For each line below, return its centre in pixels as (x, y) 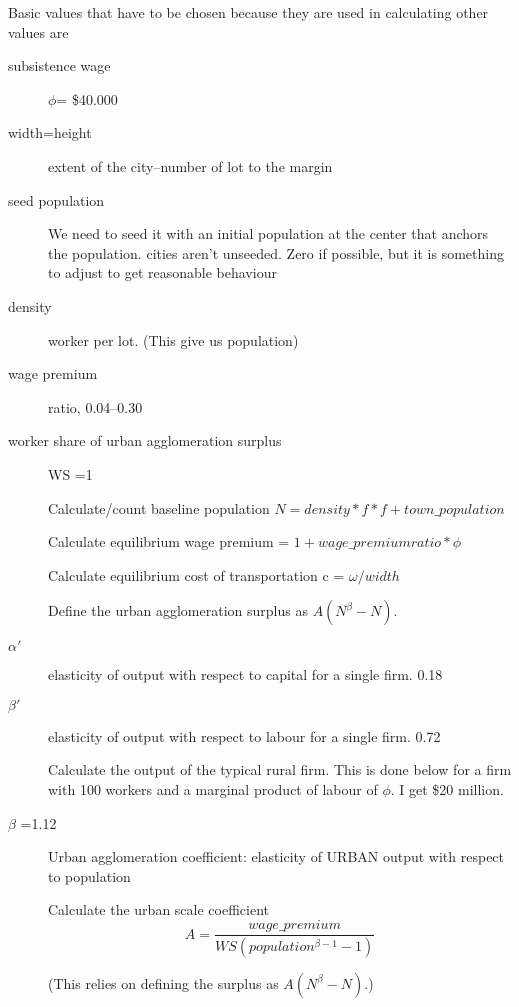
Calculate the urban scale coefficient (158, 909)
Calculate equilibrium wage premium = (169, 541)
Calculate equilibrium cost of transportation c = (196, 574)
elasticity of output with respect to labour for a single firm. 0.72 (244, 735)
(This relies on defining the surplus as (163, 982)
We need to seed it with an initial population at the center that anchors (268, 233)
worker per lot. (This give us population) (173, 339)
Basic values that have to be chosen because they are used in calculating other (248, 12)
